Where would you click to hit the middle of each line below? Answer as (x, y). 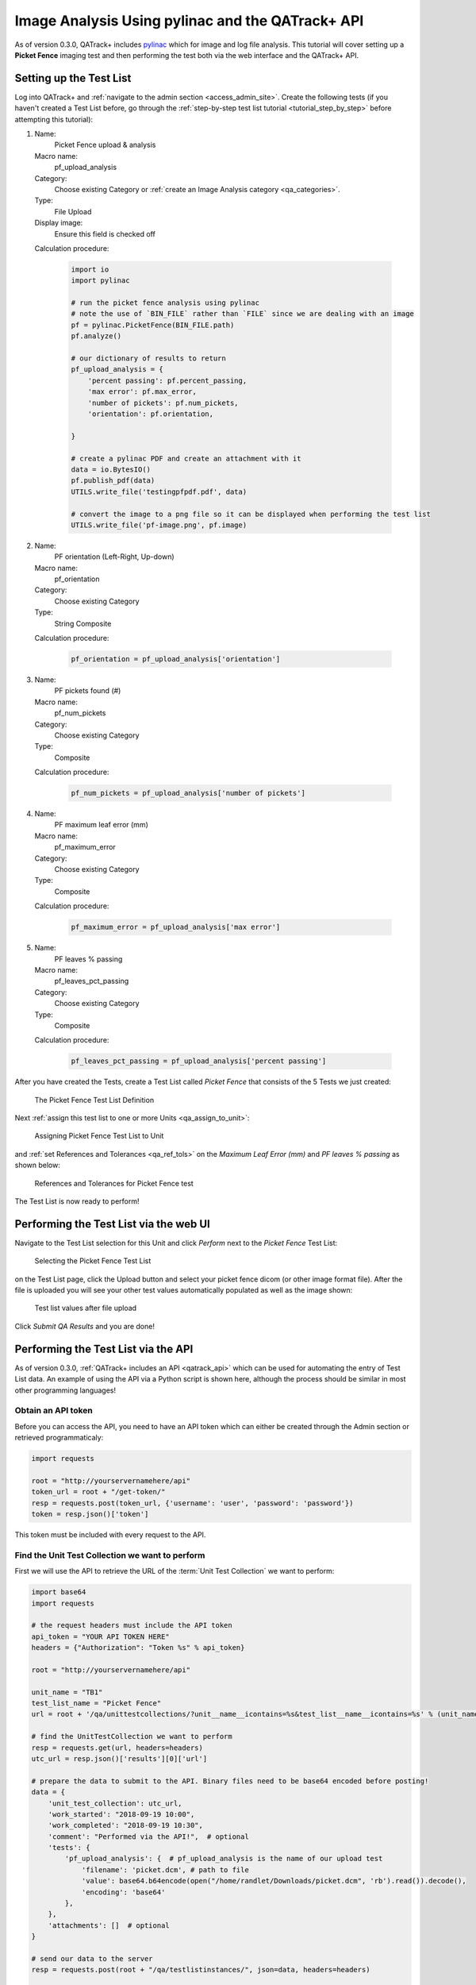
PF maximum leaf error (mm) (101, 825)
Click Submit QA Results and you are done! (84, 1326)
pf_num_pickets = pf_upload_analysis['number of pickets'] (188, 793)
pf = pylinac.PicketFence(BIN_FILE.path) (153, 325)
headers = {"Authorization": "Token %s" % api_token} (138, 1648)
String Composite (83, 623)
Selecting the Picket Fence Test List (93, 1261)
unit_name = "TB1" (67, 1692)
